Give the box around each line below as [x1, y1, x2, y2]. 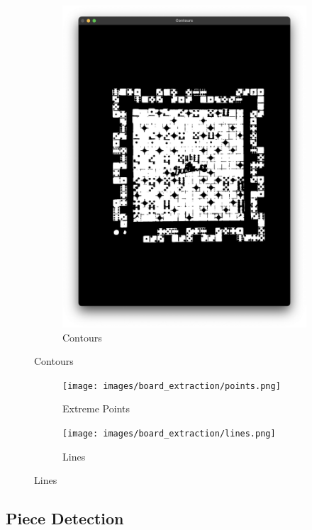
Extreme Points [62, 401, 130, 416]
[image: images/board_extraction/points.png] [62, 380, 281, 391]
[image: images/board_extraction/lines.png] [62, 428, 276, 439]
